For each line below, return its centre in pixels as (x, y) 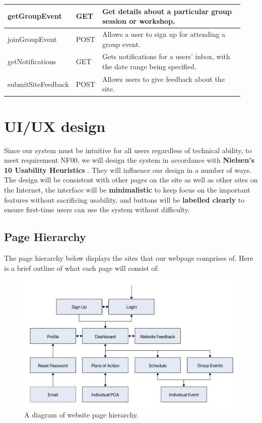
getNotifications (32, 61)
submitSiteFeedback (38, 84)
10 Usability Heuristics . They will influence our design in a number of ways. (128, 170)
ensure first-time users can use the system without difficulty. (97, 209)
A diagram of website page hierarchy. (81, 414)
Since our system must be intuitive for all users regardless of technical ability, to (128, 150)
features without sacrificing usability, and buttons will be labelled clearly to (124, 199)
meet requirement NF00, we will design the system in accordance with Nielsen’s (129, 160)
